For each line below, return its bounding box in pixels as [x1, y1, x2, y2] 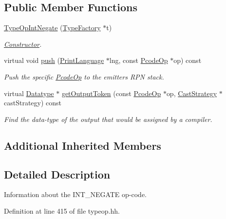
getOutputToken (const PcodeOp [61, 88, 161, 98]
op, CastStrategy [166, 88, 217, 98]
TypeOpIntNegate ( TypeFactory [4, 22, 101, 33]
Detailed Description [4, 166, 111, 181]
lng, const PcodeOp [109, 55, 168, 65]
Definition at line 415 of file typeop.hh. [4, 205, 120, 216]
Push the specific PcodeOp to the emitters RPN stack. [4, 71, 164, 81]
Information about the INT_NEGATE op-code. [4, 189, 147, 199]
